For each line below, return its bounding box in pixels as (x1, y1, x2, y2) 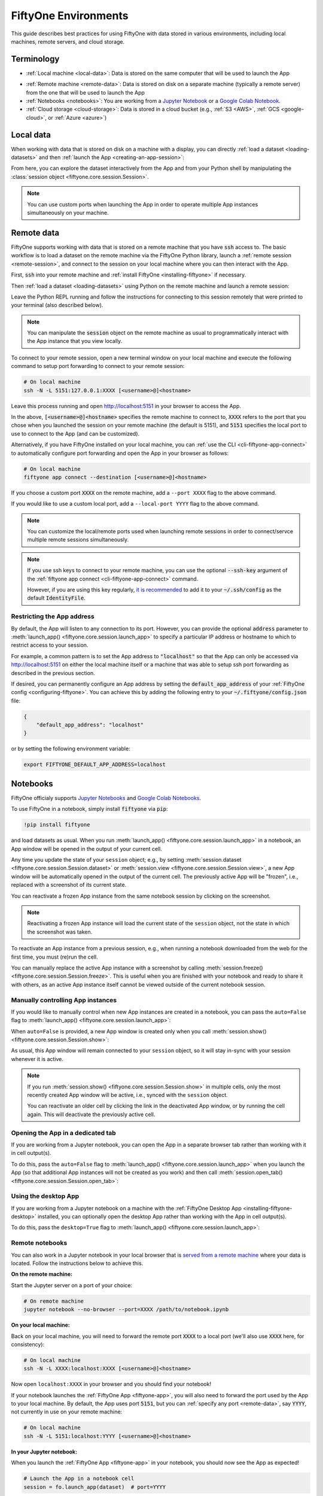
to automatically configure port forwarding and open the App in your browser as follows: (11, 449, 229, 457)
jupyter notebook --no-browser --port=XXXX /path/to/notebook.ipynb (23, 1306, 229, 1313)
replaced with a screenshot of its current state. (11, 881, 127, 889)
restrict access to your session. (11, 641, 89, 649)
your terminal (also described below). (11, 302, 103, 309)
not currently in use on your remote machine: (11, 1408, 123, 1415)
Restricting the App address (11, 612, 95, 621)
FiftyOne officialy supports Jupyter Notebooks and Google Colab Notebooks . (11, 794, 202, 801)
